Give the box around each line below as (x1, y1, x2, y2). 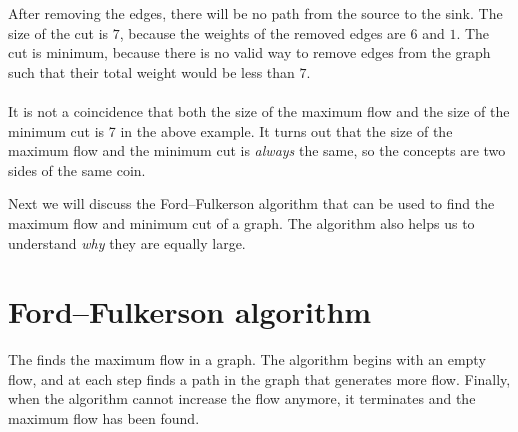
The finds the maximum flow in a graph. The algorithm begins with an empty (8, 349, 486, 370)
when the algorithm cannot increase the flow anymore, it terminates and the (8, 388, 476, 409)
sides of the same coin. (8, 159, 146, 180)
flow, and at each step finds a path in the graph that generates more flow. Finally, (8, 368, 511, 389)
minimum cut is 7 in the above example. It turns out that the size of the (8, 120, 453, 141)
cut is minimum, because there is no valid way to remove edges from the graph (8, 42, 491, 63)
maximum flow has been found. (8, 408, 200, 429)
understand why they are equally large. (8, 232, 246, 253)
